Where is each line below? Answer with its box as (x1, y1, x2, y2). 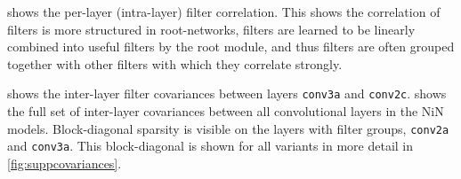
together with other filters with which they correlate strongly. (7, 54, 343, 73)
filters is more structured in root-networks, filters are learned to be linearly (7, 19, 416, 38)
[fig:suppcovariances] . (7, 153, 122, 172)
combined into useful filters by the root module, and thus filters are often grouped (7, 37, 455, 56)
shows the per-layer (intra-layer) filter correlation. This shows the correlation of (7, 3, 441, 20)
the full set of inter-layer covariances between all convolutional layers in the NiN (7, 102, 444, 121)
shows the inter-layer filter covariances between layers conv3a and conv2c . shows (7, 84, 447, 103)
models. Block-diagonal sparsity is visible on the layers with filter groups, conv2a (7, 119, 449, 137)
